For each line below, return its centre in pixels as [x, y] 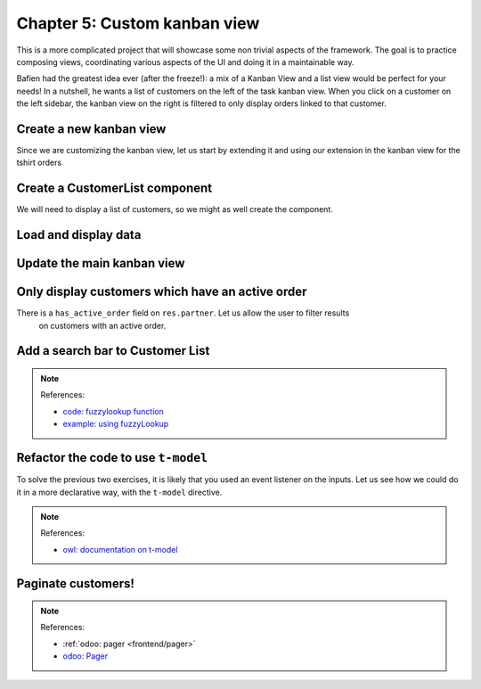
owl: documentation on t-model [120, 549]
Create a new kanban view [91, 129]
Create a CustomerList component [114, 189]
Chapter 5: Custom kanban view [138, 23]
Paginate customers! [76, 583]
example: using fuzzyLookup [116, 424]
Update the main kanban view [101, 263]
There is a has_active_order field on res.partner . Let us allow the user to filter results [183, 313]
